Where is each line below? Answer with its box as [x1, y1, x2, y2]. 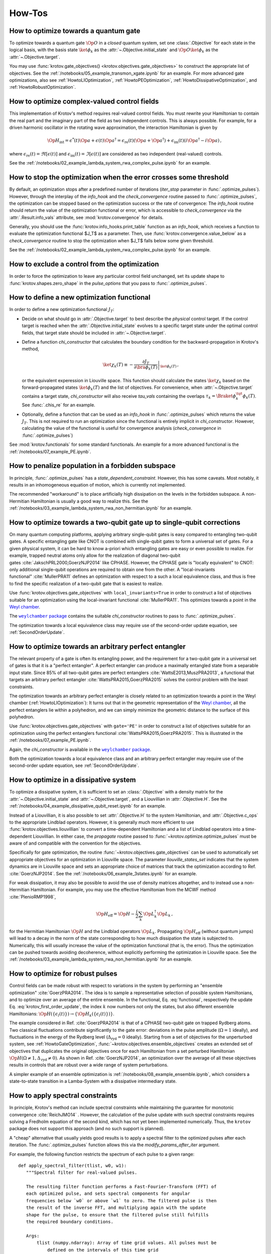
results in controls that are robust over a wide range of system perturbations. [9, 1062, 169, 1068]
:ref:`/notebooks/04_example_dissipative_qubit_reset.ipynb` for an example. [9, 803, 166, 809]
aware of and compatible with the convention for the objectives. [9, 840, 142, 846]
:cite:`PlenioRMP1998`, [9, 893, 56, 900]
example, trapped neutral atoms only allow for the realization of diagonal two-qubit [9, 552, 181, 559]
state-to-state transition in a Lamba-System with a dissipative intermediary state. [9, 1078, 177, 1084]
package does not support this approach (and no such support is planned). [9, 1126, 165, 1132]
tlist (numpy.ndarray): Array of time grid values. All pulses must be [37, 1240, 217, 1246]
